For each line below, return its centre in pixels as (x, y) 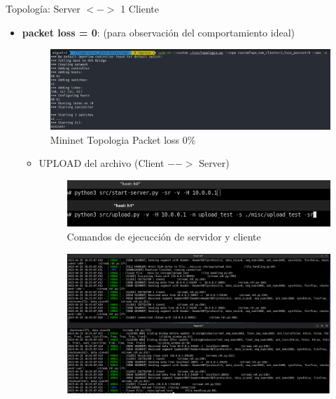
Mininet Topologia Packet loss (115, 139)
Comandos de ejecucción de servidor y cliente (164, 236)
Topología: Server (43, 8)
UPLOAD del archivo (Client (101, 163)
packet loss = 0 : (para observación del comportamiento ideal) (158, 32)
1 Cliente (140, 8)
